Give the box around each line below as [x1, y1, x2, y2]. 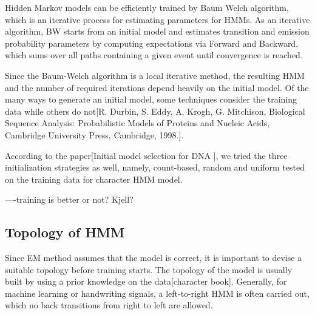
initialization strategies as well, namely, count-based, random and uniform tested [5, 161, 305, 174]
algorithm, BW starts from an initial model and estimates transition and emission [5, 25, 310, 38]
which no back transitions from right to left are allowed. [5, 299, 213, 311]
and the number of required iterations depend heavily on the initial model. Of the [5, 81, 309, 93]
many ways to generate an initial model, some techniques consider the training [5, 93, 297, 106]
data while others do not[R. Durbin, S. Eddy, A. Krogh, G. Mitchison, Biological [5, 104, 305, 117]
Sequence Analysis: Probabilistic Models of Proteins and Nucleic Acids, [5, 117, 270, 129]
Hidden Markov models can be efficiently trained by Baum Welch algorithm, [5, 1, 289, 13]
